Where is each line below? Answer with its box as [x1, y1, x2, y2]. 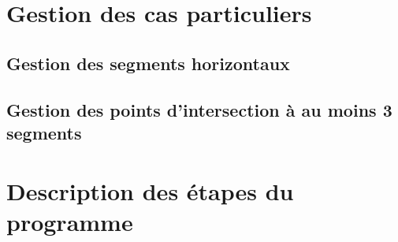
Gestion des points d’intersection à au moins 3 [6, 97, 392, 121]
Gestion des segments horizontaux [6, 50, 290, 75]
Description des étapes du [6, 174, 294, 207]
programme [6, 205, 133, 237]
